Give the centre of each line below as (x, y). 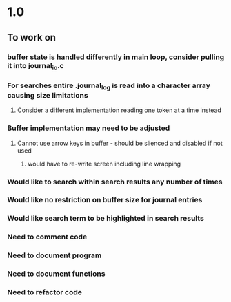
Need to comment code (47, 237)
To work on (32, 37)
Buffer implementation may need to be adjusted (89, 128)
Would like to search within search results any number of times (115, 182)
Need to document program (54, 255)
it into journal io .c (36, 66)
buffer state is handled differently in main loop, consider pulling (116, 57)
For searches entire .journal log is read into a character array (109, 86)
